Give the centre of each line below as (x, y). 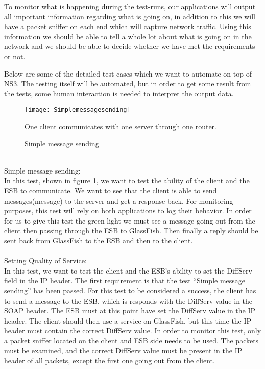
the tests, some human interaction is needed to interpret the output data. (119, 93)
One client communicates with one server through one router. (121, 126)
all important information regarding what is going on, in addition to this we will (130, 16)
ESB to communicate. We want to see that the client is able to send (111, 190)
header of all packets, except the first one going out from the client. (110, 361)
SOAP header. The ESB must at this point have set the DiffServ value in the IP (130, 311)
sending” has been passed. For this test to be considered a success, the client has (130, 290)
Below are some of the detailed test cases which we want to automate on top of (128, 73)
